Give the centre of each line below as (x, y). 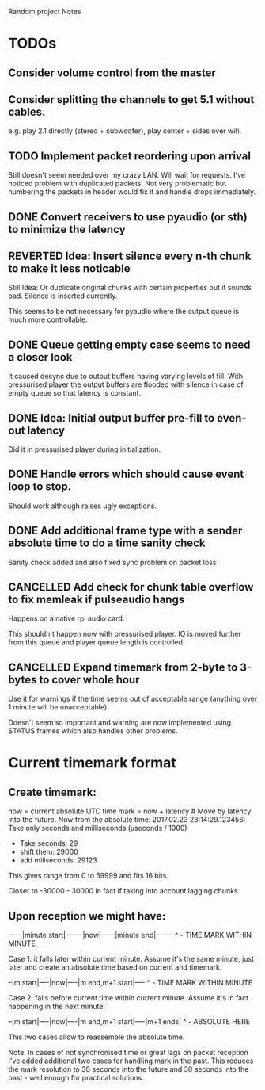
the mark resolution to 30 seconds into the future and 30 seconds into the (129, 1069)
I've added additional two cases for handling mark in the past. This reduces (131, 1061)
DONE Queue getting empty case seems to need (129, 344)
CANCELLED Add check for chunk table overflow (131, 587)
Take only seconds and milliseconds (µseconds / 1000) (98, 828)
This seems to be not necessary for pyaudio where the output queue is (124, 312)
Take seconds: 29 (49, 843)
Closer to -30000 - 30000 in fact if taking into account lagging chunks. (124, 891)
